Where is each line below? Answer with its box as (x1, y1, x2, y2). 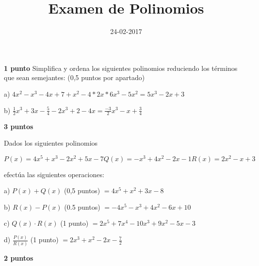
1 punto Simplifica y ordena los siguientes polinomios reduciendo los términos (4, 63, 238, 73)
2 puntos (4, 252, 33, 263)
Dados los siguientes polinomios (4, 137, 98, 148)
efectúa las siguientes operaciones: (4, 169, 104, 179)
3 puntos (4, 121, 33, 132)
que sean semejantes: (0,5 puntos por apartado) (4, 72, 145, 83)
